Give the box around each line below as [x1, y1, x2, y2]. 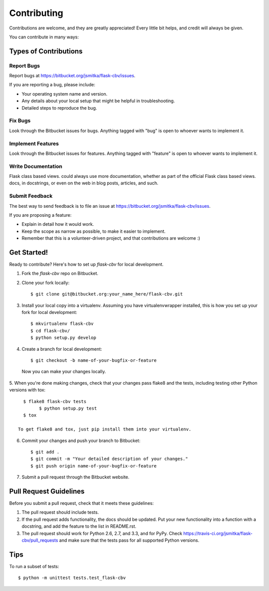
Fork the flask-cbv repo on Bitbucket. [21, 271, 99, 277]
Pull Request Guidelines [9, 487, 85, 495]
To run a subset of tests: [9, 563, 59, 569]
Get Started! [9, 248, 48, 257]
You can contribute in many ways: [9, 34, 79, 40]
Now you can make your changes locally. [21, 369, 106, 375]
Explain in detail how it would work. [21, 221, 94, 227]
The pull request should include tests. [21, 509, 99, 515]
